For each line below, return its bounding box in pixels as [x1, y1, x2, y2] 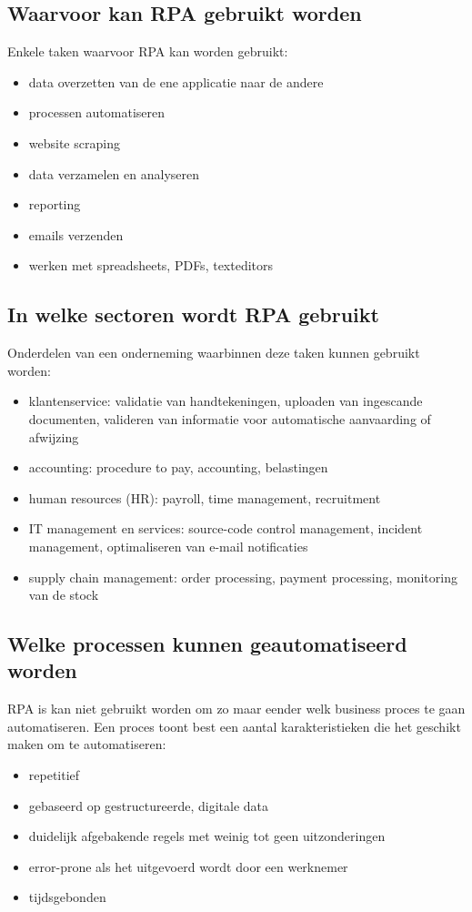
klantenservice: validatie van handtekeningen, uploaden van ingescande [28, 391, 423, 410]
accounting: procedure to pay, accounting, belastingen [28, 458, 328, 477]
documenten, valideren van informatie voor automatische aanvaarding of [28, 409, 431, 428]
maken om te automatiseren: [7, 735, 166, 754]
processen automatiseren [28, 103, 166, 122]
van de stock [28, 585, 99, 604]
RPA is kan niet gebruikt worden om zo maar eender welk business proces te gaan [7, 699, 466, 718]
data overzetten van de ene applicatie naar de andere [28, 72, 324, 91]
